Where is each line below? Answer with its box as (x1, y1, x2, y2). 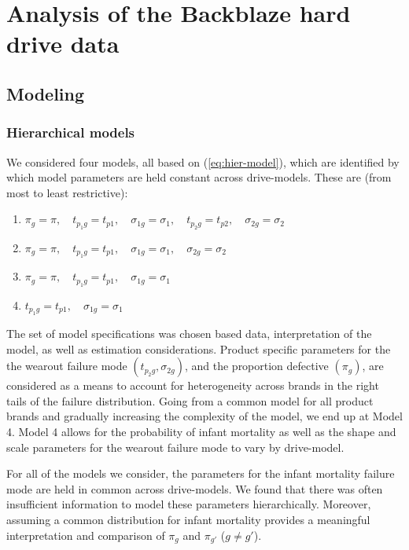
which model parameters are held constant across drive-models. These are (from (6, 169, 392, 185)
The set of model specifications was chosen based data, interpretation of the (6, 324, 372, 341)
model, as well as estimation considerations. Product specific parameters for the (6, 340, 391, 357)
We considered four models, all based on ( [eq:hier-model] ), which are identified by (6, 153, 400, 170)
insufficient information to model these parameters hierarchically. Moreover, (6, 496, 371, 512)
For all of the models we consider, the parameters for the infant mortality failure (6, 465, 395, 482)
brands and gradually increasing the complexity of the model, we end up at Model (6, 408, 403, 424)
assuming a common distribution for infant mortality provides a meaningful (6, 511, 370, 527)
